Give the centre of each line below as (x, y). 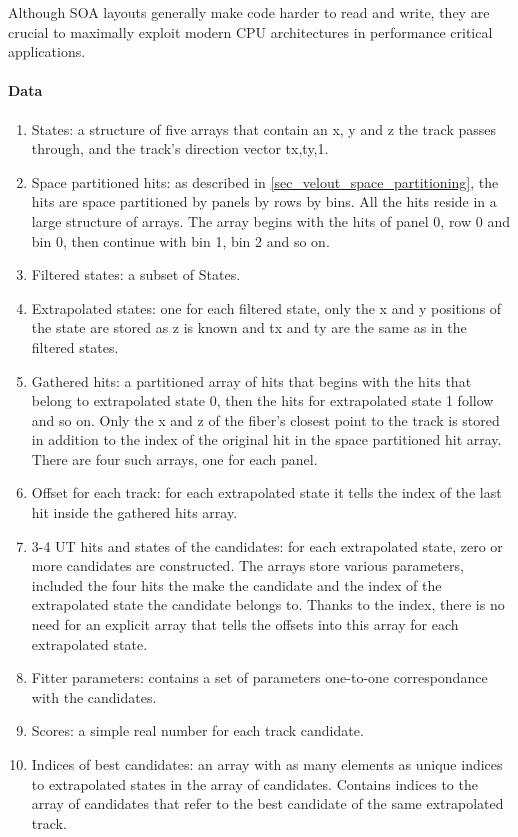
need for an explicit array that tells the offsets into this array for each (245, 624)
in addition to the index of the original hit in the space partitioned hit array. (266, 439)
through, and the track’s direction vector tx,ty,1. (180, 148)
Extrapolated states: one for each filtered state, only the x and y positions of (266, 307)
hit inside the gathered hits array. (134, 512)
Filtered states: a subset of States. (136, 274)
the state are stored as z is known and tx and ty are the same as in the (249, 327)
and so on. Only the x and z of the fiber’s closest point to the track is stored (265, 419)
